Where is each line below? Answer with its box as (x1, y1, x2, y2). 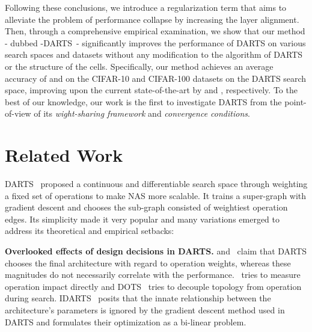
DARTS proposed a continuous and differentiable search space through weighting (5, 177, 308, 190)
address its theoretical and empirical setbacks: (5, 224, 174, 237)
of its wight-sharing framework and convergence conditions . (34, 107, 250, 120)
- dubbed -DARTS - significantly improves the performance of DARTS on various (5, 36, 306, 49)
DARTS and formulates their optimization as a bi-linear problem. (5, 315, 246, 328)
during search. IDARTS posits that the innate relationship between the (5, 292, 271, 304)
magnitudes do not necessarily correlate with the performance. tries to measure (5, 268, 301, 281)
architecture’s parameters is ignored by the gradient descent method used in (5, 304, 285, 316)
